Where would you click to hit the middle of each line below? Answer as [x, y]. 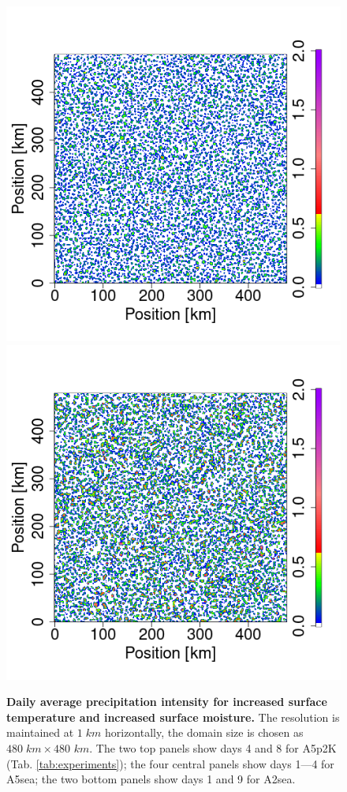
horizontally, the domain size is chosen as [204, 732]
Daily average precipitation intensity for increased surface [167, 702]
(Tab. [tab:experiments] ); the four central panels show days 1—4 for [170, 763]
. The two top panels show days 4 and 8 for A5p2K [213, 747]
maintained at [40, 732]
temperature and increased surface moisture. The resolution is [173, 717]
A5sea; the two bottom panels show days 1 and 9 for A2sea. [151, 779]
